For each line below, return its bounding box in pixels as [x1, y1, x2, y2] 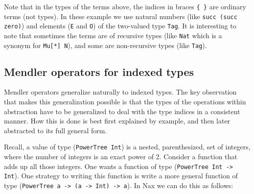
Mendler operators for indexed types [4, 64, 194, 79]
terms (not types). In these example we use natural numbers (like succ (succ [4, 11, 237, 21]
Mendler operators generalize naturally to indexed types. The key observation [4, 87, 237, 97]
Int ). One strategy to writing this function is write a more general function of [4, 170, 238, 181]
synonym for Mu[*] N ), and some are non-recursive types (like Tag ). [4, 40, 207, 50]
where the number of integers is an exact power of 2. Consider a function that [4, 151, 237, 162]
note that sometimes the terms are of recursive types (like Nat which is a [4, 30, 222, 40]
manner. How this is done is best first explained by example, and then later [4, 116, 231, 126]
